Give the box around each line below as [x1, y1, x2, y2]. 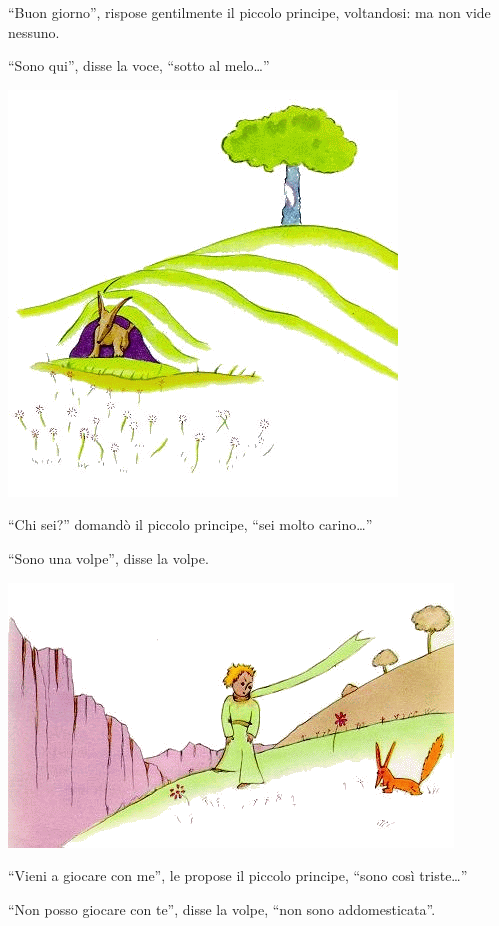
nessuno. [8, 21, 60, 42]
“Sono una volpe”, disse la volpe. [8, 547, 209, 568]
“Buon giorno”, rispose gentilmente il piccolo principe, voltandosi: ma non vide [8, 2, 491, 22]
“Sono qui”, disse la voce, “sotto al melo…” [8, 55, 270, 76]
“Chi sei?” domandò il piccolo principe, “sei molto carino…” [8, 514, 373, 535]
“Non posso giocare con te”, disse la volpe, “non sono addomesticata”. [8, 898, 436, 919]
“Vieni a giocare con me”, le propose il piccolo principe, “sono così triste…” [8, 865, 468, 886]
